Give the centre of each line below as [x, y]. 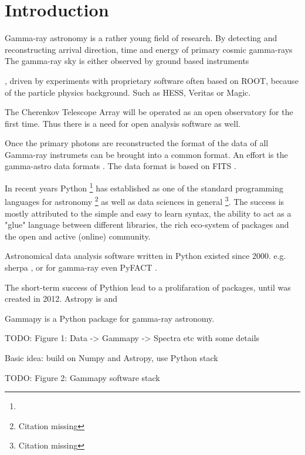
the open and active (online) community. [78, 236]
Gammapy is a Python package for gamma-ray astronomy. [110, 318]
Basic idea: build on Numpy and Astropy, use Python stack [111, 357]
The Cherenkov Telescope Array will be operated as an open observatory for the [149, 112]
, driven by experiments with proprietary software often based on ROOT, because [152, 80]
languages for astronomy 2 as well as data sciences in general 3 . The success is [145, 200]
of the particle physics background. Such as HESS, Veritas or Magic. [128, 92]
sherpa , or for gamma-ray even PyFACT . [81, 267]
